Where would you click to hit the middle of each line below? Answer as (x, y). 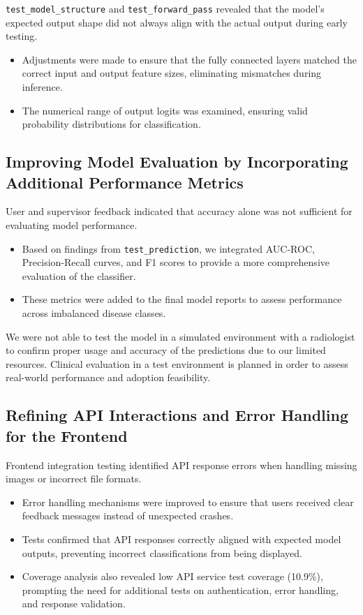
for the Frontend (67, 435)
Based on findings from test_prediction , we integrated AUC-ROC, (168, 248)
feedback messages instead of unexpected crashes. (128, 516)
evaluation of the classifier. (79, 275)
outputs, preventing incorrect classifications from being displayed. (162, 553)
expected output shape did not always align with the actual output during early (177, 22)
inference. (42, 87)
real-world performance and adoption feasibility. (108, 377)
